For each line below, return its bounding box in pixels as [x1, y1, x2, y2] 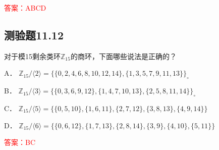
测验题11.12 [4, 27, 64, 42]
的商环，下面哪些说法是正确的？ [70, 51, 177, 61]
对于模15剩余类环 [4, 51, 61, 61]
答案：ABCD [4, 3, 46, 13]
